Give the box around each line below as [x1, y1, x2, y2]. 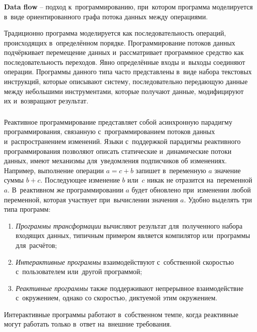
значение [214, 165, 241, 175]
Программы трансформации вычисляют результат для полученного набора [15, 220, 243, 231]
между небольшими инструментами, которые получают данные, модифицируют [4, 86, 244, 96]
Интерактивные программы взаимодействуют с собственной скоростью [15, 256, 234, 267]
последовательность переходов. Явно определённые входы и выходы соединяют [4, 56, 245, 67]
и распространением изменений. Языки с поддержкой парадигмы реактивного [4, 136, 241, 146]
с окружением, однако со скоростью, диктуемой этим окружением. [15, 292, 217, 303]
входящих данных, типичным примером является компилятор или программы [15, 230, 250, 240]
